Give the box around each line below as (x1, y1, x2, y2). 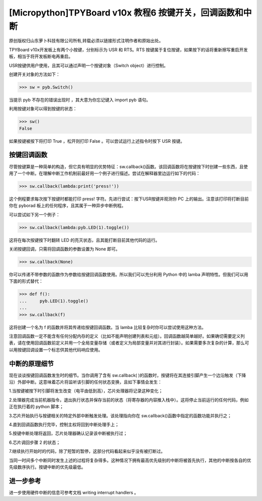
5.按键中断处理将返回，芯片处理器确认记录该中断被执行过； (9, 431, 128, 436)
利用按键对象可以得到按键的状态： (9, 106, 77, 112)
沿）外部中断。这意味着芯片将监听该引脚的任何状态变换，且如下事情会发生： (9, 379, 162, 385)
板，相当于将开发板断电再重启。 (9, 53, 73, 59)
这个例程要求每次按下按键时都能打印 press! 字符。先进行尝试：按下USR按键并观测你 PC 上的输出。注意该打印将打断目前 (9, 196, 249, 202)
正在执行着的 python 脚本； (9, 404, 64, 410)
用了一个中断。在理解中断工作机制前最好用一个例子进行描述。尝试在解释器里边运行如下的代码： (9, 170, 200, 176)
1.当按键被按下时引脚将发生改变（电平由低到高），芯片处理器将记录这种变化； (9, 388, 163, 394)
